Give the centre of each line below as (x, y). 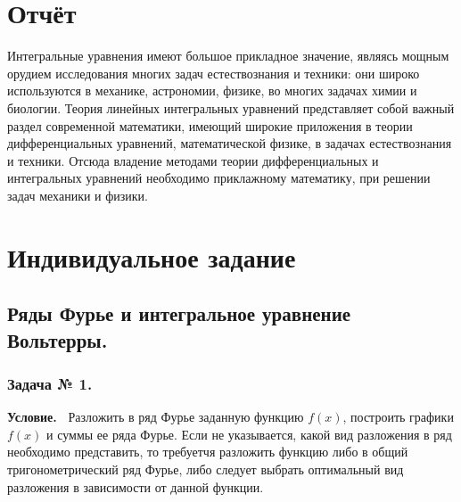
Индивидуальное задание (152, 256)
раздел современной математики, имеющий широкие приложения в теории (210, 125)
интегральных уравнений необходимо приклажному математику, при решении (219, 178)
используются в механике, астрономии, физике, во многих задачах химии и (212, 91)
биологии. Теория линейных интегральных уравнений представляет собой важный (231, 107)
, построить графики (398, 417)
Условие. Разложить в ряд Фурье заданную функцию (156, 417)
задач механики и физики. (78, 195)
